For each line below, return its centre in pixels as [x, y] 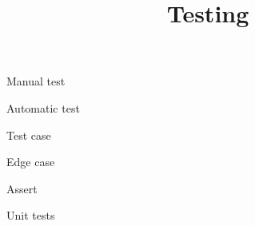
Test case [29, 135]
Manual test [36, 81]
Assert [22, 188]
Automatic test [43, 107]
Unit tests [31, 215]
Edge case [31, 162]
